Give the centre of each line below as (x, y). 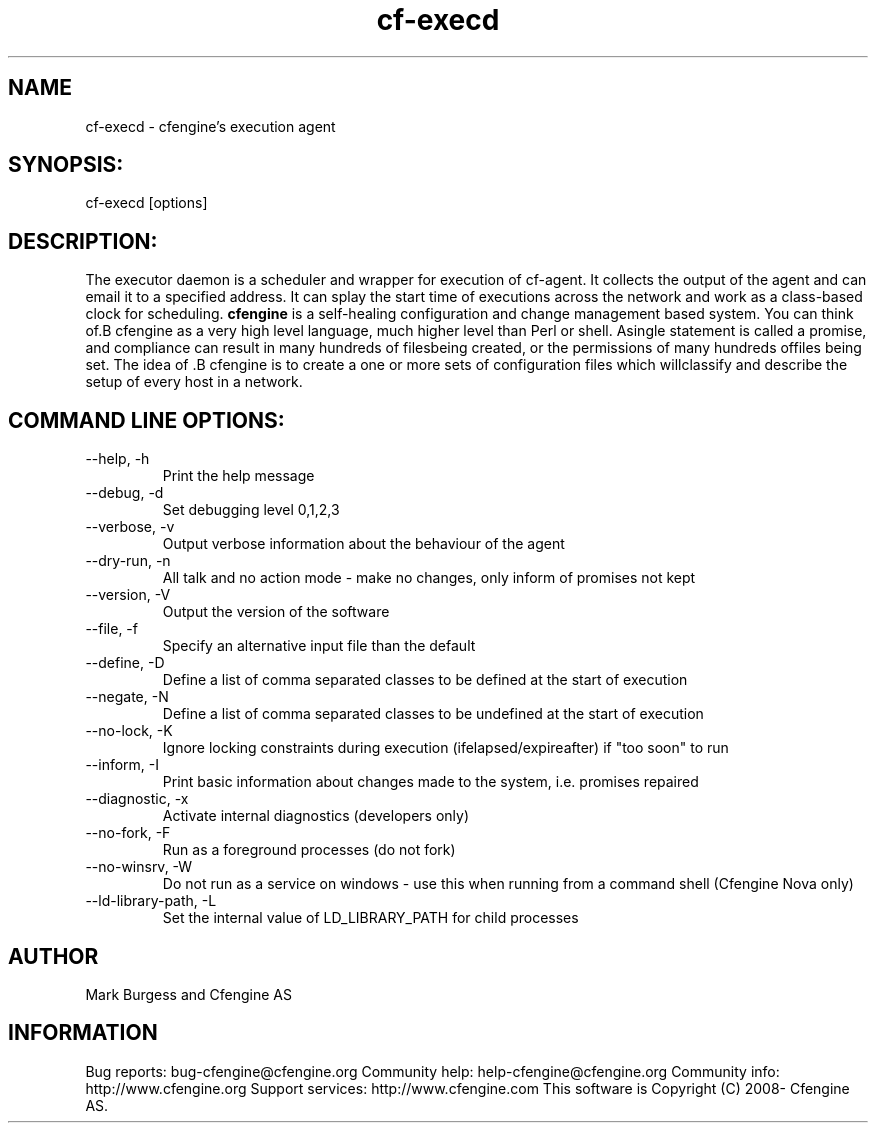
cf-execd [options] (146, 203)
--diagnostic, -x (137, 799)
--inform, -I (122, 765)
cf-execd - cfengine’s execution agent (210, 126)
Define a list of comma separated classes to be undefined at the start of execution (433, 714)
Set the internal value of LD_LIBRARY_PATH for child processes (370, 918)
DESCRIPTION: (83, 241)
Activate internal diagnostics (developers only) (315, 816)
